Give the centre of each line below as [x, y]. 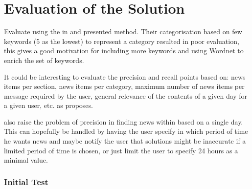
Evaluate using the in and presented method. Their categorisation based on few [123, 31]
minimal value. [26, 160]
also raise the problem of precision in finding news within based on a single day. [124, 121]
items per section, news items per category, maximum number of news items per [124, 86]
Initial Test [26, 181]
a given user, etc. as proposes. [48, 105]
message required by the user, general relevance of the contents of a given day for [126, 95]
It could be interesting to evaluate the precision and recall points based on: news [125, 76]
